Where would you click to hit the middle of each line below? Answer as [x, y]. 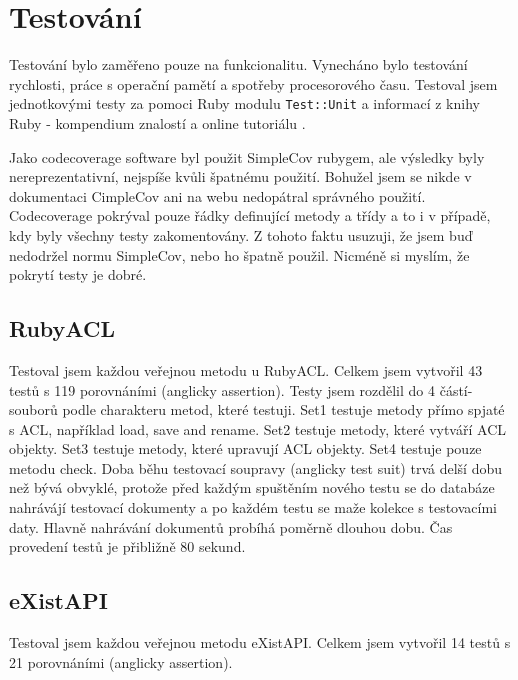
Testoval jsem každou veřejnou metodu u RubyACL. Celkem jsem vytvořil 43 [246, 369]
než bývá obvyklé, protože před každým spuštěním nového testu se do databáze [252, 487]
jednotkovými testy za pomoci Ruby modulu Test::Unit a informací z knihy [244, 103]
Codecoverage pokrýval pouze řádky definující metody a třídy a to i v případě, [250, 215]
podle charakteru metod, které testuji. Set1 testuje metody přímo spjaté [283, 409]
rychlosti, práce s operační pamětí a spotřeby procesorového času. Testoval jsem [253, 83]
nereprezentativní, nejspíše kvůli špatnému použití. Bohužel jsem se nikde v [240, 176]
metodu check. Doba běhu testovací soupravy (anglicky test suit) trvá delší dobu [255, 467]
